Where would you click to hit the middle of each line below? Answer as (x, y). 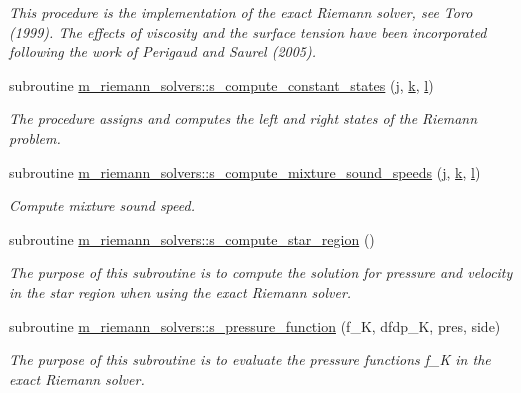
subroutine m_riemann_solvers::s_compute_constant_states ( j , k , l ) (221, 84)
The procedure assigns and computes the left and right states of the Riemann (243, 118)
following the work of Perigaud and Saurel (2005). (163, 51)
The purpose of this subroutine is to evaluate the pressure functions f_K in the (250, 359)
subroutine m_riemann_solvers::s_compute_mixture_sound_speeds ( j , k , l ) (245, 171)
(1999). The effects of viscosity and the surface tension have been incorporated (248, 31)
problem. (35, 137)
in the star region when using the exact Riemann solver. (180, 291)
